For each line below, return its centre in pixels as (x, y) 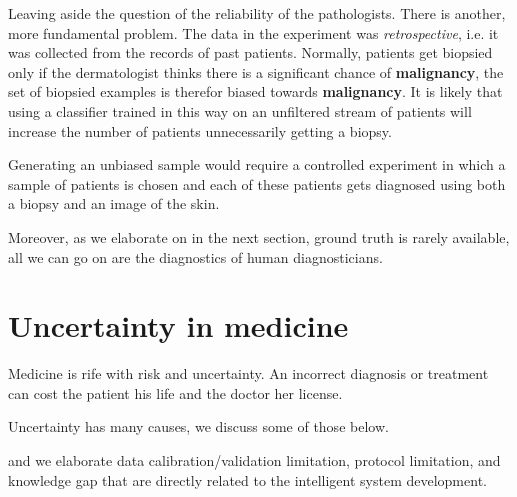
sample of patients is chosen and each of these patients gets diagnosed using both (257, 183)
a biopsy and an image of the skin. (114, 203)
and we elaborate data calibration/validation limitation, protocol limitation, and (254, 460)
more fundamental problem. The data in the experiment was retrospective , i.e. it (253, 32)
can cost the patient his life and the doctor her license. (175, 392)
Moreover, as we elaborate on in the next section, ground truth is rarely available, (259, 236)
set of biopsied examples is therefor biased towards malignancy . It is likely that (255, 91)
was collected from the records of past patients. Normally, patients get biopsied (250, 52)
